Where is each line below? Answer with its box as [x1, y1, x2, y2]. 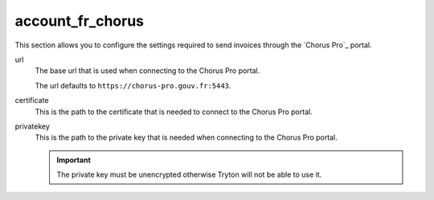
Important [56, 155, 92, 165]
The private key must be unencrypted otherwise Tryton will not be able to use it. [56, 169, 322, 180]
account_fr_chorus [14, 12, 145, 30]
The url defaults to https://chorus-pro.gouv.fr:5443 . [35, 80, 231, 90]
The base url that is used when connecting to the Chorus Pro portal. [35, 66, 260, 76]
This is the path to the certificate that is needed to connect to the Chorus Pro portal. [35, 107, 313, 116]
